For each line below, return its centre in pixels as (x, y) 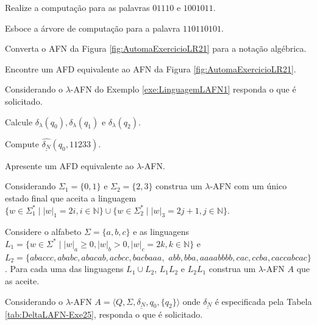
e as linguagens (161, 232)
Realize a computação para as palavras (77, 7)
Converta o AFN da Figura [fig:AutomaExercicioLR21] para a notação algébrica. (156, 48)
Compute (22, 143)
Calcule (19, 121)
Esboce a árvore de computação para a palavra (93, 28)
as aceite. (22, 280)
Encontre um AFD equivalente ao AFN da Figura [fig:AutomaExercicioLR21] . (151, 68)
